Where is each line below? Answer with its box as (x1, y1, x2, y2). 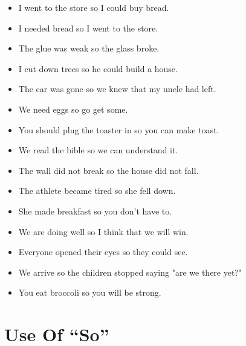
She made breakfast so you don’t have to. (18, 204, 172, 217)
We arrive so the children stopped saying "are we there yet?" (18, 265, 242, 278)
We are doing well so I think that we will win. (18, 225, 189, 238)
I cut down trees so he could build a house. (18, 62, 178, 75)
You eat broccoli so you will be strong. (18, 286, 161, 299)
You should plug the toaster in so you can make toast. (18, 123, 219, 136)
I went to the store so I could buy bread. (18, 1, 169, 13)
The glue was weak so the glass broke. (18, 42, 160, 55)
